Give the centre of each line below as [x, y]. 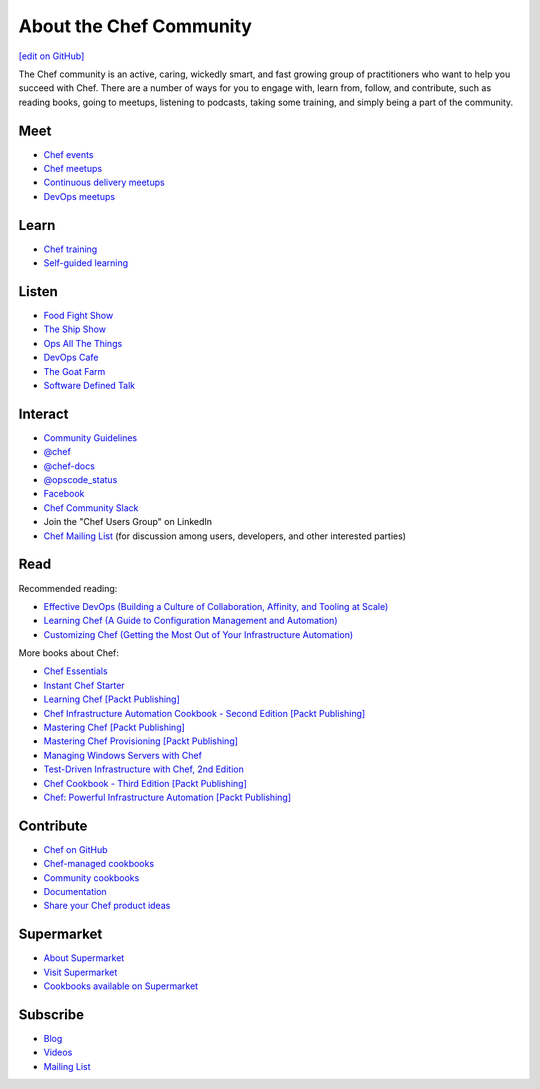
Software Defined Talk [89, 385]
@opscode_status [80, 480]
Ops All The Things [83, 343]
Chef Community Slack [91, 507]
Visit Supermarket [80, 972]
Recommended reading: [68, 588]
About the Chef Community [135, 26]
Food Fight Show [78, 315]
